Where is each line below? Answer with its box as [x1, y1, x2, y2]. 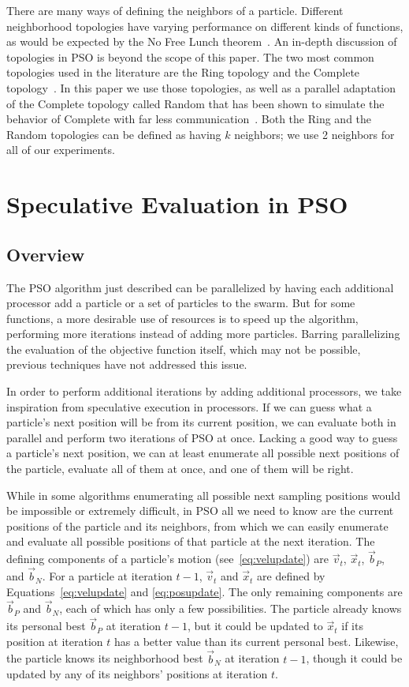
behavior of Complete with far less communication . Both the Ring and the [6, 111, 372, 127]
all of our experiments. [6, 141, 115, 158]
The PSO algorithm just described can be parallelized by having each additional [6, 279, 394, 295]
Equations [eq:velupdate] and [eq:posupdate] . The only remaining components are [6, 583, 403, 599]
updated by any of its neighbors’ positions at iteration [6, 666, 268, 682]
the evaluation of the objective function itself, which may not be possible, [6, 340, 361, 357]
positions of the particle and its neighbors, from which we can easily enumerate [6, 517, 389, 534]
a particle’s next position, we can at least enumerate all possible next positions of [6, 445, 400, 461]
